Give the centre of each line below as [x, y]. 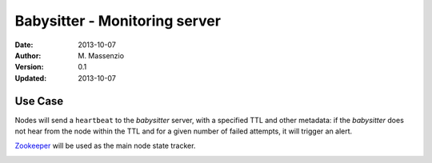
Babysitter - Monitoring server [118, 21]
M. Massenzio [101, 55]
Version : [29, 67]
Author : [28, 55]
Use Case [39, 101]
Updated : [31, 78]
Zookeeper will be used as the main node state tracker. [105, 146]
